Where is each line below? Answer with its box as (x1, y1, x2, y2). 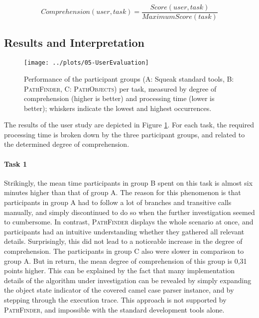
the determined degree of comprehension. (4, 139, 129, 149)
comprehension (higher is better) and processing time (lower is (24, 93, 215, 104)
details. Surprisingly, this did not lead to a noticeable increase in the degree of (4, 236, 243, 246)
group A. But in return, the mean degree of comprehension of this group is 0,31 (4, 255, 247, 266)
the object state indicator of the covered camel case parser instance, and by (4, 285, 234, 295)
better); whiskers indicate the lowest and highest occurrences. (24, 103, 212, 113)
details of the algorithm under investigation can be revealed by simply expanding (4, 275, 252, 285)
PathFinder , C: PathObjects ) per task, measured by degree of (24, 83, 217, 94)
